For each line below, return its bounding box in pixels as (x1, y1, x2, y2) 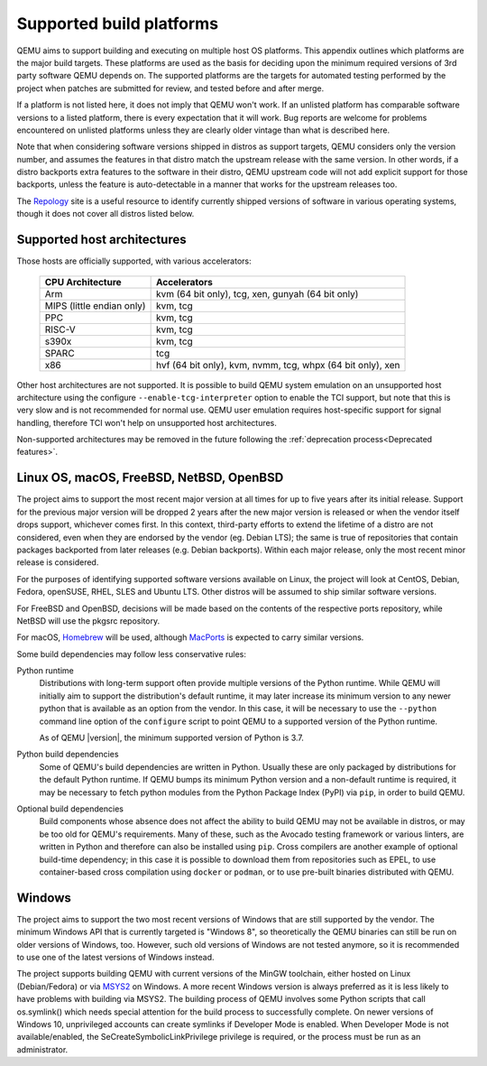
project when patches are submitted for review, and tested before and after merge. (16, 82, 325, 94)
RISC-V (44, 323, 76, 336)
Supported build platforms (16, 14, 219, 33)
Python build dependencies (16, 749, 119, 760)
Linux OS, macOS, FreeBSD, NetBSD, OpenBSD (16, 470, 284, 486)
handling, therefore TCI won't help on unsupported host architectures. (16, 417, 277, 428)
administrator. (16, 1043, 69, 1055)
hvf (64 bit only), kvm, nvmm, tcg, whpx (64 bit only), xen (155, 358, 400, 371)
